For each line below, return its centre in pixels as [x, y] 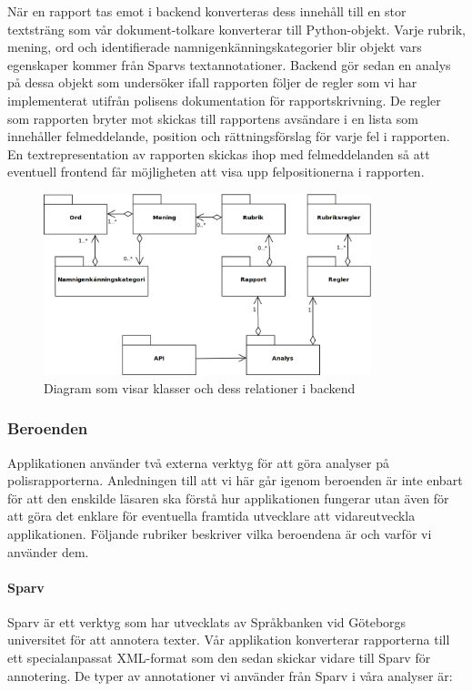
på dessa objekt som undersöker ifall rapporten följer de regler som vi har [212, 82]
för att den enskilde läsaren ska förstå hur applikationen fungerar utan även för [228, 498]
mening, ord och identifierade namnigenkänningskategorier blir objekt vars [215, 47]
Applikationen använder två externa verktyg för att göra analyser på [198, 462]
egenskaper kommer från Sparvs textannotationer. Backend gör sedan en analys [229, 64]
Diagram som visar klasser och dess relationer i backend [200, 387]
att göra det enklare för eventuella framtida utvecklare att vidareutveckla [211, 516]
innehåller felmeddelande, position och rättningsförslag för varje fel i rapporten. [229, 136]
